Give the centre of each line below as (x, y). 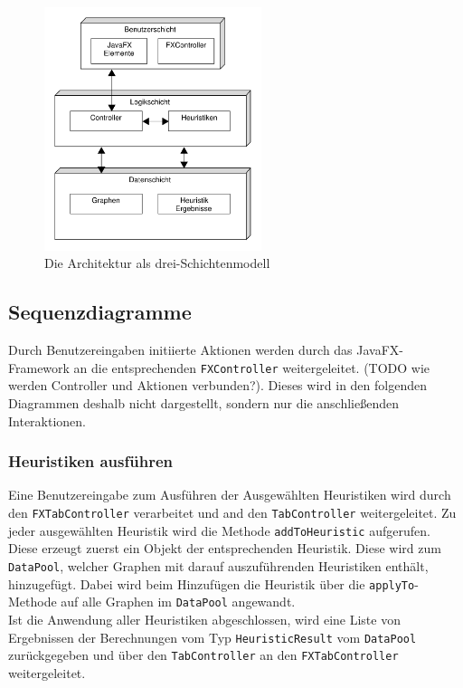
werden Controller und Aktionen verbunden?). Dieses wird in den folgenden (217, 385)
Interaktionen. (47, 420)
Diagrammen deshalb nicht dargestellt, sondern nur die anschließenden (203, 403)
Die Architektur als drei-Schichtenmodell (157, 263)
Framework (39, 367)
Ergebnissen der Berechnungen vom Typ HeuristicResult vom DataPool (213, 637)
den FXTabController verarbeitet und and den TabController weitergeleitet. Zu (232, 513)
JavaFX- (380, 350)
